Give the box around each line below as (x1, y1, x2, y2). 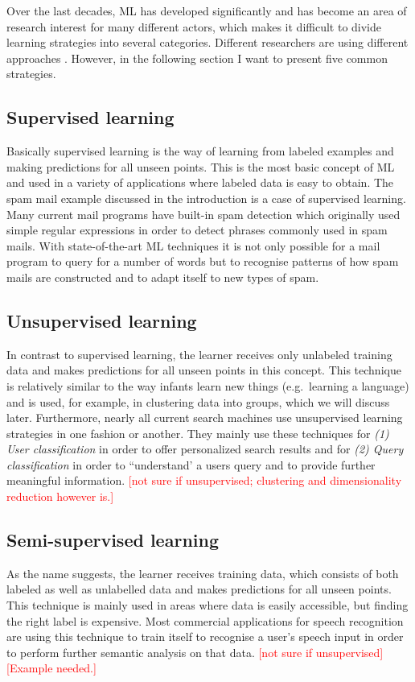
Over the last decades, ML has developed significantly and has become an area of (6, 2, 407, 19)
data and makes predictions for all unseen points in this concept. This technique (6, 362, 401, 378)
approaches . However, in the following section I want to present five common (6, 49, 388, 66)
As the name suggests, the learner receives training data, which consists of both (6, 564, 399, 581)
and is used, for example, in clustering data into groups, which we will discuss (6, 393, 390, 410)
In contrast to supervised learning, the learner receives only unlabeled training (6, 345, 392, 362)
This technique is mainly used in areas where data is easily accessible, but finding (6, 597, 409, 614)
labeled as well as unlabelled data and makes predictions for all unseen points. (6, 581, 392, 597)
